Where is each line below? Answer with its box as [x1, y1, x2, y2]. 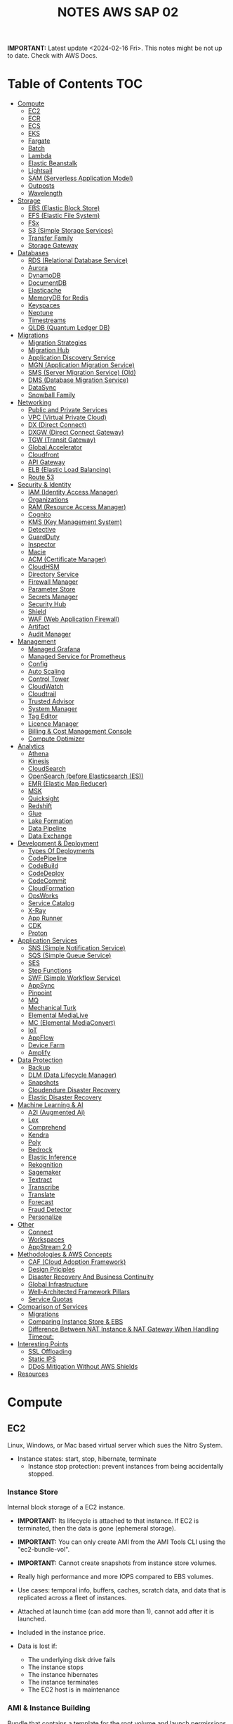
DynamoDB [27, 272, 61, 280]
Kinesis [27, 757, 50, 765]
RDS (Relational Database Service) [27, 256, 128, 264]
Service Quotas [27, 1295, 73, 1303]
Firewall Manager [27, 577, 79, 586]
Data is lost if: [17, 1642, 58, 1650]
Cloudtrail [27, 690, 57, 698]
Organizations [27, 495, 69, 504]
